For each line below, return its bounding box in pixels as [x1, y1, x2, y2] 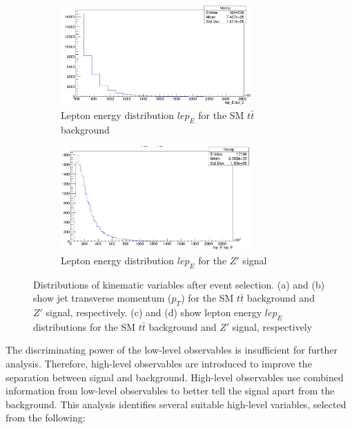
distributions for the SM [33, 319, 136, 334]
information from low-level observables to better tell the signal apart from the [6, 383, 335, 398]
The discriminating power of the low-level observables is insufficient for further [6, 343, 338, 357]
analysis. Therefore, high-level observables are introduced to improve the [6, 356, 312, 371]
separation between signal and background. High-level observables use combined [6, 369, 344, 384]
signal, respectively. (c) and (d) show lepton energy [46, 305, 262, 320]
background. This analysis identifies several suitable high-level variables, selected [6, 396, 346, 411]
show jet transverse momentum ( [33, 291, 172, 305]
